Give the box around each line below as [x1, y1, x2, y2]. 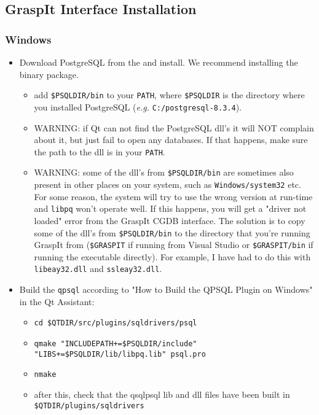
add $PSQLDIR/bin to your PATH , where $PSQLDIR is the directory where [34, 88, 305, 101]
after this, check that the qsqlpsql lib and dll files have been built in [34, 387, 290, 400]
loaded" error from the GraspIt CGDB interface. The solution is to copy [34, 214, 305, 227]
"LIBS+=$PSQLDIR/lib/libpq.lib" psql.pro [34, 349, 206, 359]
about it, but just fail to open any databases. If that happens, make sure [34, 133, 308, 146]
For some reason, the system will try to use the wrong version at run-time [34, 190, 313, 203]
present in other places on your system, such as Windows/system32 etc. [34, 178, 301, 190]
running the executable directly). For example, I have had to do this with [34, 250, 311, 263]
